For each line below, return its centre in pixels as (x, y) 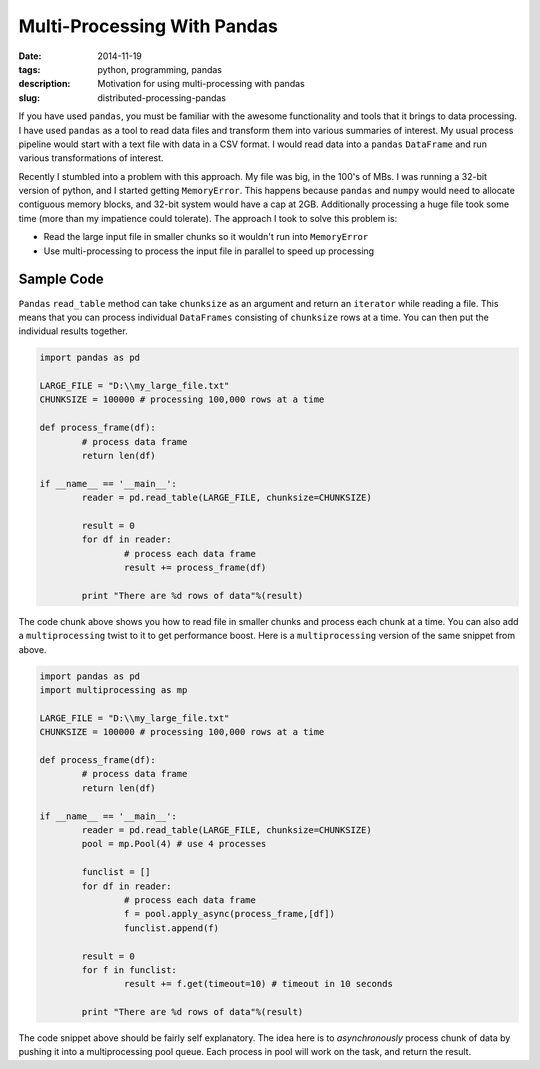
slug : (29, 97)
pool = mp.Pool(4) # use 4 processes (174, 844)
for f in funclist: (129, 969)
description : (44, 84)
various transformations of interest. (91, 158)
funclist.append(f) (171, 928)
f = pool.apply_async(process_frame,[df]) (229, 914)
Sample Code (61, 279)
